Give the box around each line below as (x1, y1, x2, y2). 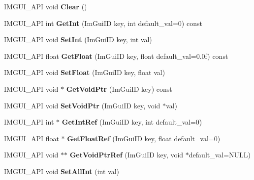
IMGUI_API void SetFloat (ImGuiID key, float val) (4, 67, 165, 77)
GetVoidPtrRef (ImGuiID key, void (69, 150, 184, 160)
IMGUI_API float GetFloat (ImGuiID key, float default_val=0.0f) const (4, 51, 228, 61)
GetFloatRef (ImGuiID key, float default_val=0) (67, 133, 221, 143)
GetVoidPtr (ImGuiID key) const (66, 83, 172, 94)
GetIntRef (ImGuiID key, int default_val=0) (62, 117, 202, 127)
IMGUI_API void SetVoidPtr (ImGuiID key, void (4, 100, 160, 110)
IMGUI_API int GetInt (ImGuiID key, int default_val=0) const (4, 18, 202, 28)
